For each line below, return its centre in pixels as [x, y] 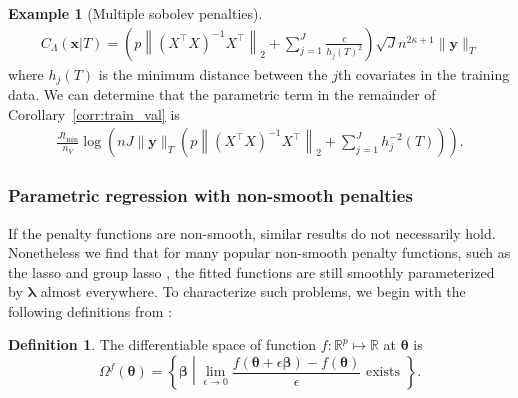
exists [382, 372]
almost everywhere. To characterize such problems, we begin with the [253, 291]
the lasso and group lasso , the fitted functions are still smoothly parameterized [251, 271]
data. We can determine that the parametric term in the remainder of [222, 94]
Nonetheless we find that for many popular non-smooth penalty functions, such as [259, 252]
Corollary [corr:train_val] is [94, 113]
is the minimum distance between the [213, 73]
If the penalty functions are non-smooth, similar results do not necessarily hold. [252, 232]
